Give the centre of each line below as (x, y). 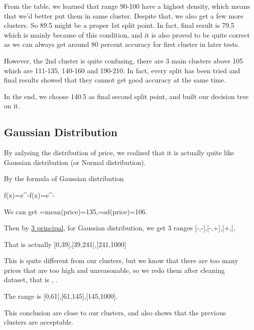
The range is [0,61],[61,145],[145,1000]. (61, 296)
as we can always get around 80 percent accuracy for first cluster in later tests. (122, 44)
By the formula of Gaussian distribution (64, 178)
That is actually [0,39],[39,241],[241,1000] (65, 244)
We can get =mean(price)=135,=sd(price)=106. (76, 211)
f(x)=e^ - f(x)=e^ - (30, 195)
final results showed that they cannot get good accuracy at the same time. (115, 80)
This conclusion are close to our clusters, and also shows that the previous (115, 312)
